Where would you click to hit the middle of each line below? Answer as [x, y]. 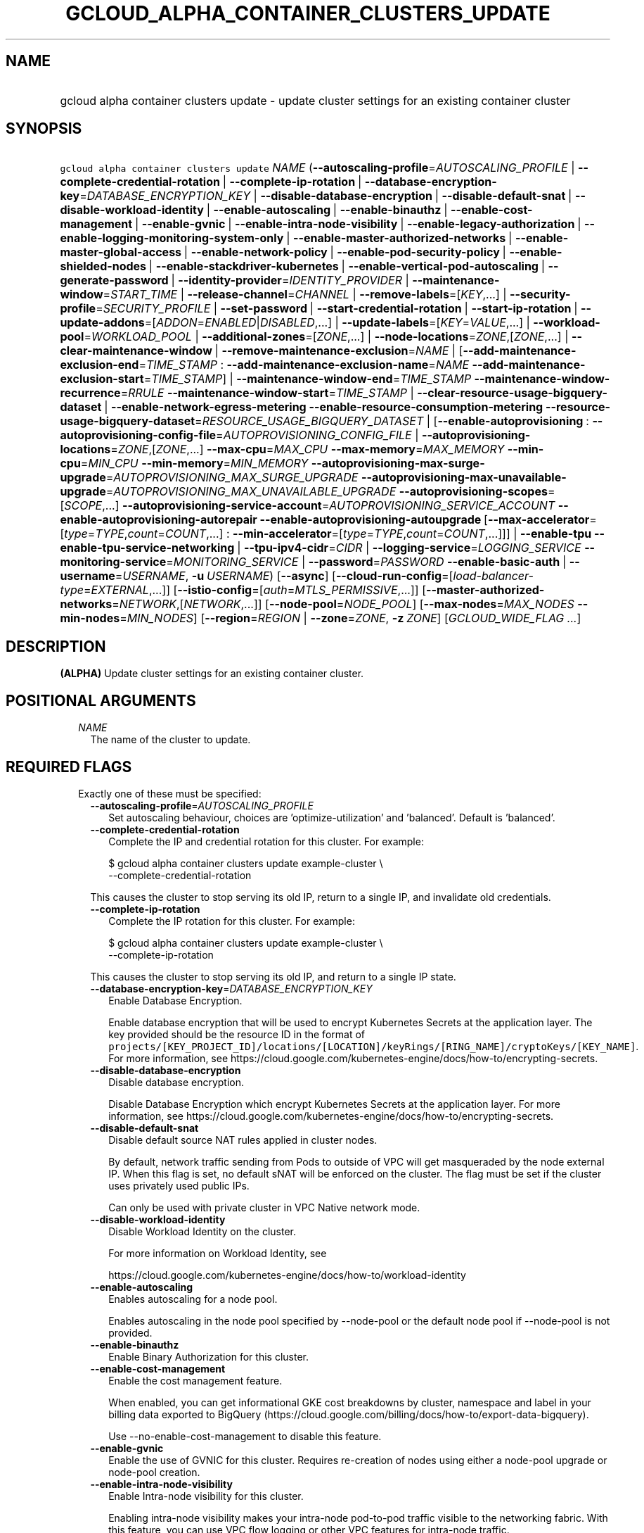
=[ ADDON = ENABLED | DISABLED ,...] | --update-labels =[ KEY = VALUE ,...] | [337, 323]
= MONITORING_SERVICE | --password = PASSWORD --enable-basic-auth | [366, 562]
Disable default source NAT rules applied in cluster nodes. [243, 1140]
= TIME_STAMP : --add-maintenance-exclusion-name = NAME [304, 365]
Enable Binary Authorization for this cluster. [208, 1356]
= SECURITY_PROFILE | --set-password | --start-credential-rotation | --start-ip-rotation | [337, 309]
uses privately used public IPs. [179, 1185]
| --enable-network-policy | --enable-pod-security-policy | [345, 252]
